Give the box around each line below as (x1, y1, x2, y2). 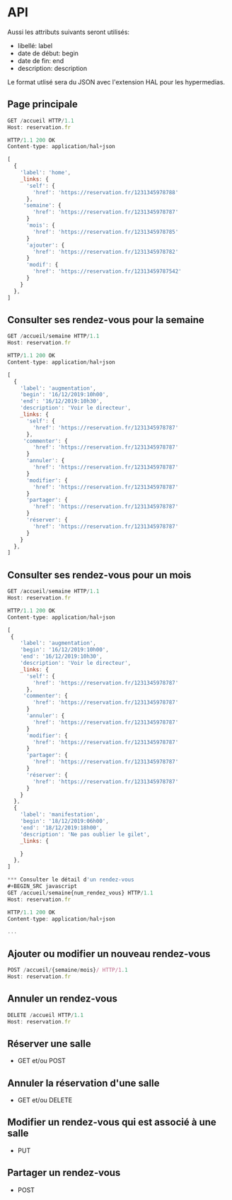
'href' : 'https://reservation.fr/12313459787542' (33, 268, 182, 275)
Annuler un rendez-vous (7, 993, 118, 1005)
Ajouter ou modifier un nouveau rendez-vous (7, 948, 211, 960)
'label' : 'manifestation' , (20, 811, 100, 819)
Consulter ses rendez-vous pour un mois (7, 568, 192, 581)
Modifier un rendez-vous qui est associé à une (7, 1116, 217, 1128)
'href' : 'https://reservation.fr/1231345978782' (33, 248, 179, 255)
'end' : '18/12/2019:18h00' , (20, 824, 103, 831)
